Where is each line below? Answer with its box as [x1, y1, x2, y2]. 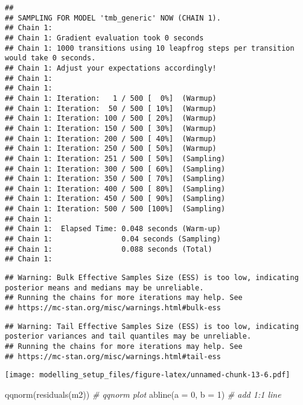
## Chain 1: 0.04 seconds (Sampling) [5, 235, 221, 244]
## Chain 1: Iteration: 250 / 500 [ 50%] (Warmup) [5, 144, 217, 153]
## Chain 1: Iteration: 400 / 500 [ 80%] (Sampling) [5, 184, 226, 193]
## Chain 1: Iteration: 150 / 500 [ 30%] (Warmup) [5, 124, 217, 133]
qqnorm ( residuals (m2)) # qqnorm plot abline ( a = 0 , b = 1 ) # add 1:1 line [5, 387, 281, 400]
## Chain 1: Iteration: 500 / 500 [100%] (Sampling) [5, 205, 226, 214]
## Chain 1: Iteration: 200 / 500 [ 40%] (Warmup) [5, 134, 217, 143]
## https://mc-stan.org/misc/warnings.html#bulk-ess [5, 304, 221, 313]
